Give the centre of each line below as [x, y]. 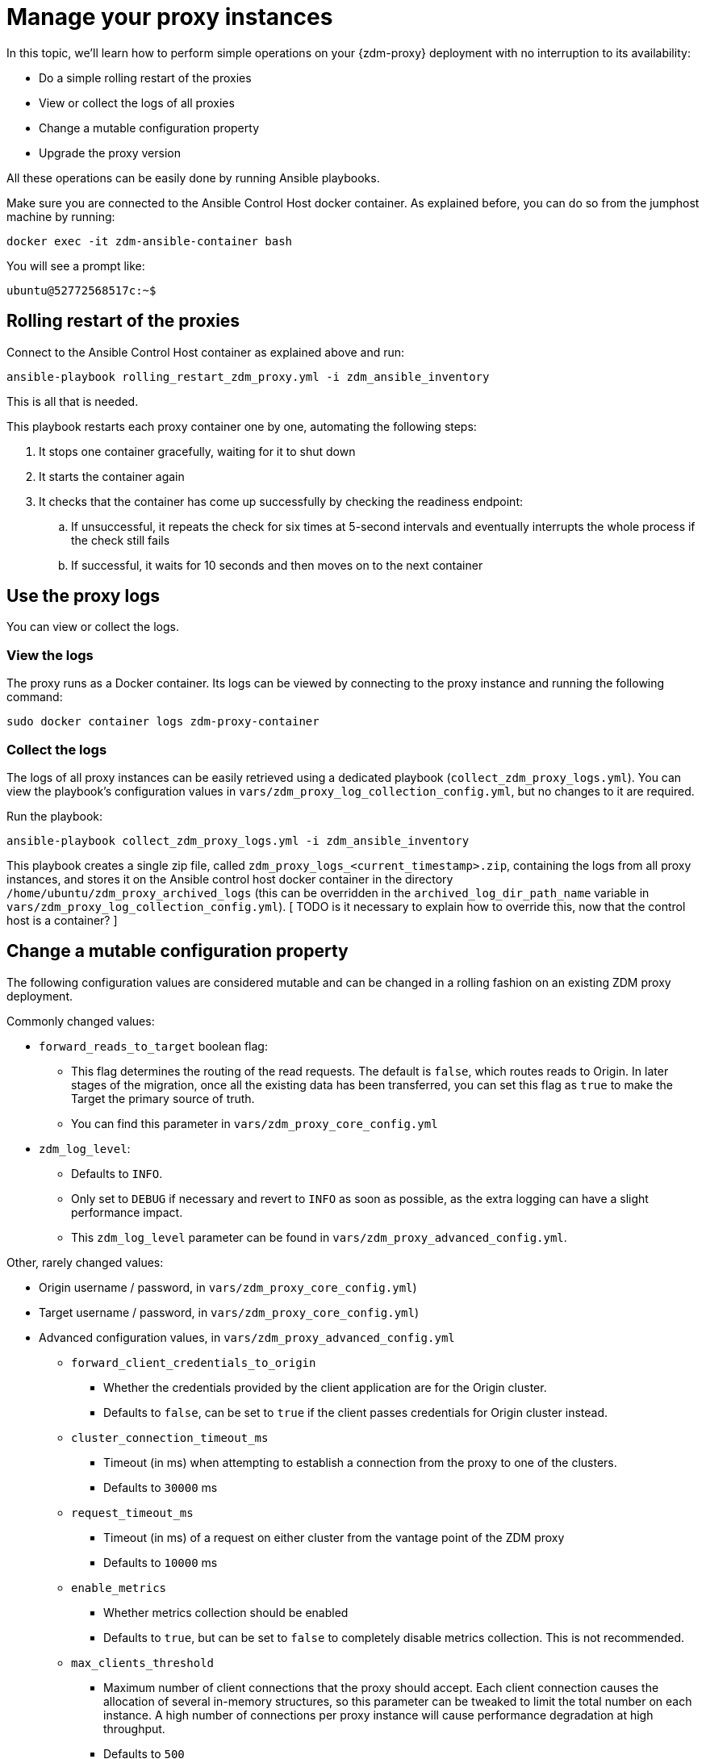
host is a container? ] [62, 920]
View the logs [50, 655]
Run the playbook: [55, 816]
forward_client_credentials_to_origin [194, 1362]
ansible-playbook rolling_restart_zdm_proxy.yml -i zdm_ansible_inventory [248, 376]
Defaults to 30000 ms [161, 1487]
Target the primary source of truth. [163, 1098]
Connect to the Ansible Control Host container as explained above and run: [206, 352]
